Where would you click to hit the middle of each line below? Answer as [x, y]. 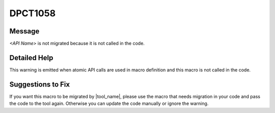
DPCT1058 [33, 13]
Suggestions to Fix [40, 84]
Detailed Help [31, 58]
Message [24, 31]
